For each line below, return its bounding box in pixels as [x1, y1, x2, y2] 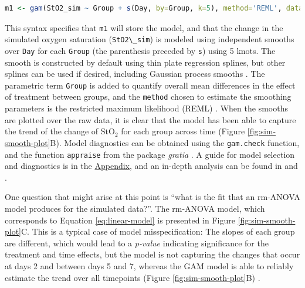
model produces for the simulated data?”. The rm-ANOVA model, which [5, 202, 265, 214]
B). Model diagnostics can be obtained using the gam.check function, [50, 136, 300, 148]
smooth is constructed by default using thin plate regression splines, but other [5, 56, 286, 68]
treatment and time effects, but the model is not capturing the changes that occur [5, 248, 300, 260]
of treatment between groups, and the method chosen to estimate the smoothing [5, 90, 292, 103]
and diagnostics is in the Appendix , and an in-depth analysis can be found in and [5, 160, 298, 172]
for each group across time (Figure [121, 125, 245, 137]
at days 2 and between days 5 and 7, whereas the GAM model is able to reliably [5, 259, 294, 272]
